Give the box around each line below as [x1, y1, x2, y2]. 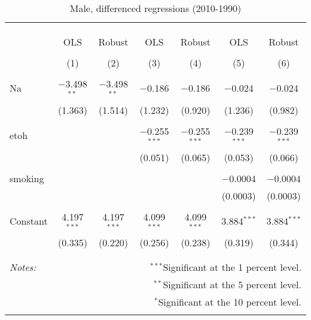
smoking [10, 171, 44, 185]
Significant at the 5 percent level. [163, 277, 301, 292]
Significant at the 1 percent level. [163, 260, 301, 274]
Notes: [10, 260, 36, 274]
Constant [10, 213, 48, 228]
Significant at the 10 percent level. [158, 295, 301, 309]
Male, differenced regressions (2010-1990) [69, 1, 242, 15]
